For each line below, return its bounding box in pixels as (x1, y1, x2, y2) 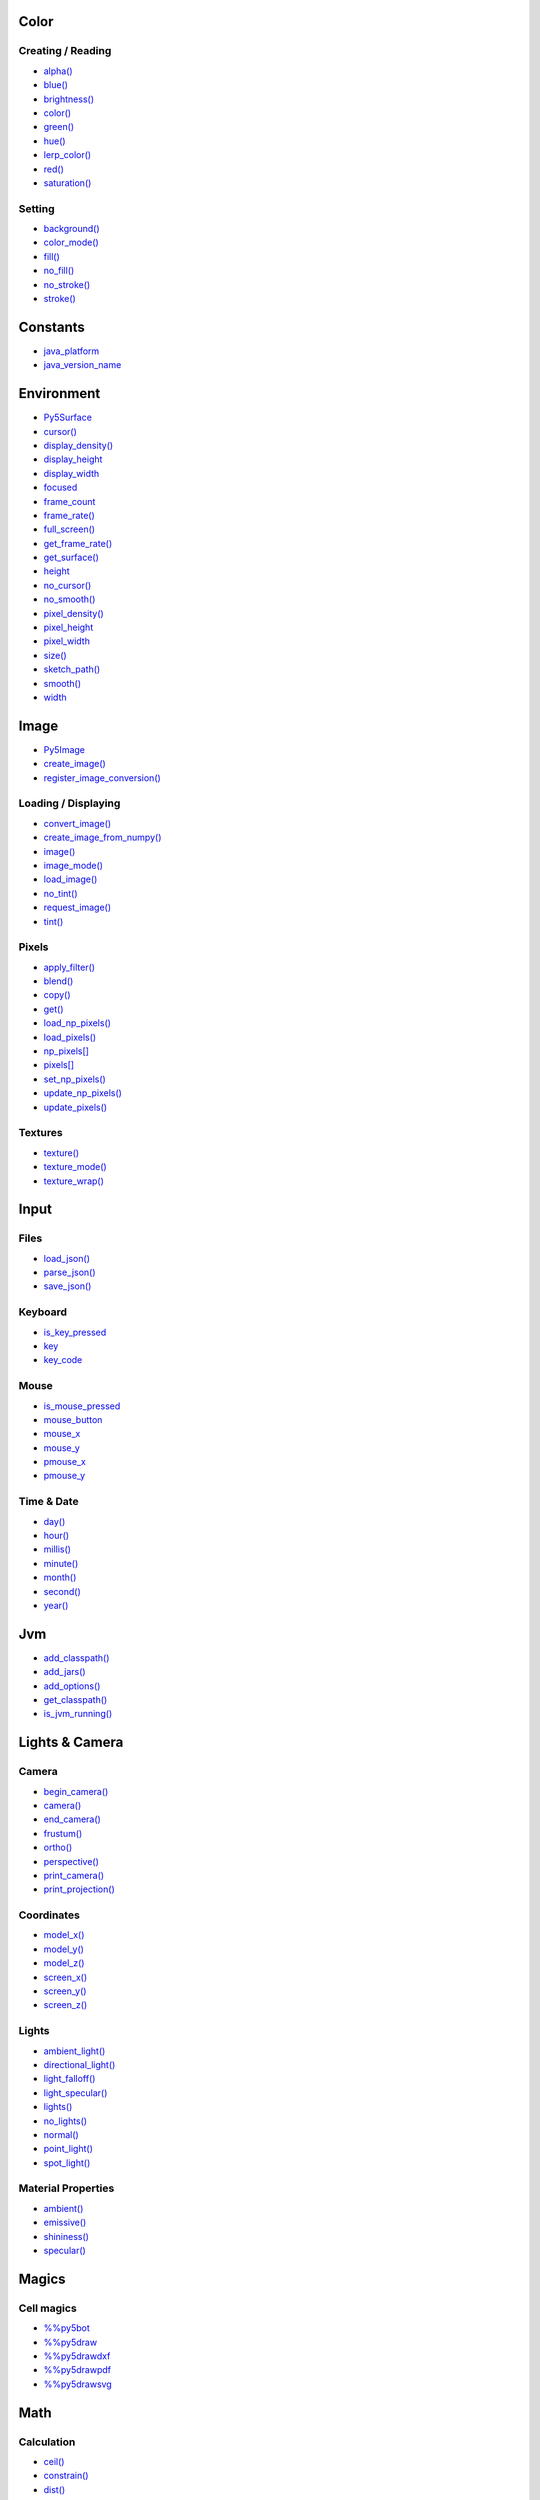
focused (43, 481, 78, 494)
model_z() (43, 1957, 85, 1969)
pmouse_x (43, 1456, 87, 1468)
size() (43, 649, 67, 661)
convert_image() (43, 817, 112, 829)
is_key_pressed (43, 1326, 107, 1338)
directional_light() (43, 2058, 116, 2070)
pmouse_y (43, 1470, 86, 1482)
